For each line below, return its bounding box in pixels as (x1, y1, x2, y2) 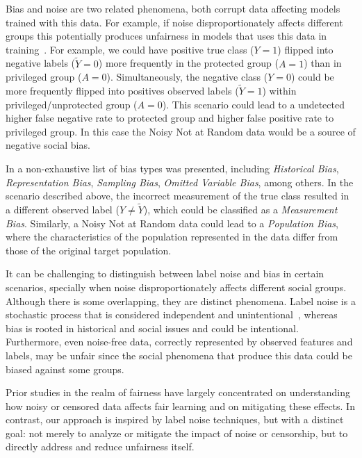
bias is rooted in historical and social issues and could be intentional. (6, 320, 299, 335)
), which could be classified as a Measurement (143, 202, 338, 216)
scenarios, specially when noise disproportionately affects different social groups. (6, 279, 347, 294)
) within (262, 83, 297, 97)
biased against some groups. (6, 361, 124, 376)
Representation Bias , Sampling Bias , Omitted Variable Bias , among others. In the (6, 174, 354, 189)
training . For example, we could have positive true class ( (6, 42, 254, 56)
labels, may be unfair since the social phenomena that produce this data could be (6, 347, 352, 362)
